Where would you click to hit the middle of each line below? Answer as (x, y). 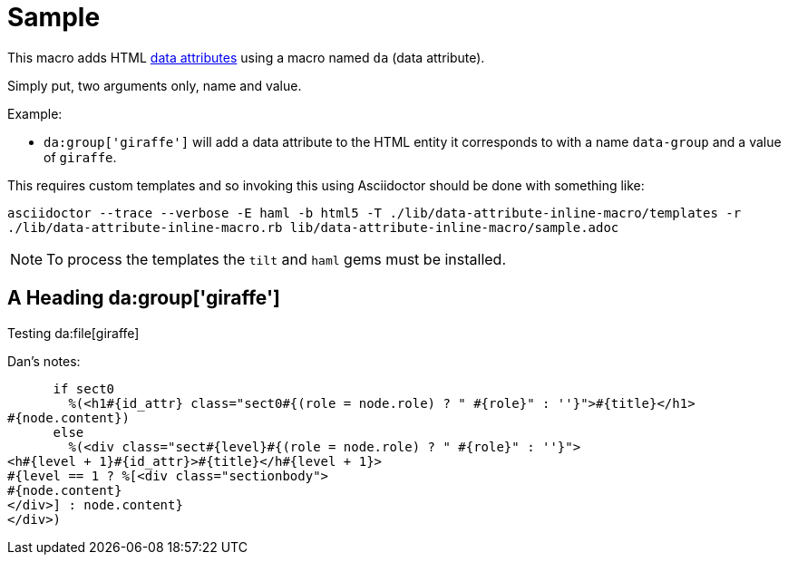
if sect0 (84, 388)
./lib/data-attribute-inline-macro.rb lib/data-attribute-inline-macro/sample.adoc (313, 227)
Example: (35, 113)
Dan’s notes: (44, 361)
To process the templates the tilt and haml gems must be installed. (277, 259)
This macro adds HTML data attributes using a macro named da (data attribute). (246, 57)
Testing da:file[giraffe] (73, 333)
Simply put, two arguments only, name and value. (155, 85)
